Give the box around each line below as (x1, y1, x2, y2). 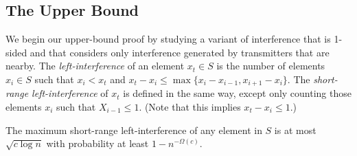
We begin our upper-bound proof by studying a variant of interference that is (5, 32, 331, 46)
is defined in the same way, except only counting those (123, 86, 352, 100)
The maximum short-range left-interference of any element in (5, 122, 262, 137)
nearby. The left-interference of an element (5, 58, 185, 73)
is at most (274, 122, 316, 137)
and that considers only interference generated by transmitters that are (30, 45, 330, 59)
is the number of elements (216, 58, 325, 73)
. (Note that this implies (139, 100, 241, 114)
